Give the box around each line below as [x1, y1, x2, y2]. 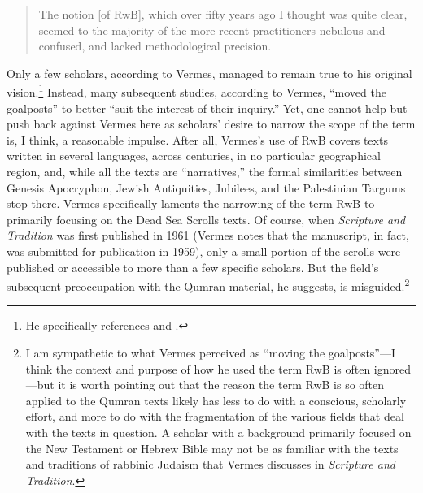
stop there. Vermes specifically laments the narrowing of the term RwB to [7, 195, 375, 212]
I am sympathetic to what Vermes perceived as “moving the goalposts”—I [25, 344, 396, 361]
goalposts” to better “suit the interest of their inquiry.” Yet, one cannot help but [7, 99, 408, 116]
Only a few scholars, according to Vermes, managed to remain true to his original [7, 64, 412, 81]
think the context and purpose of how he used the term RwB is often [25, 360, 371, 377]
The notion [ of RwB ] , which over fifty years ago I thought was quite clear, [38, 6, 408, 22]
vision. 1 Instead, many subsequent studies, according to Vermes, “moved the [7, 81, 386, 101]
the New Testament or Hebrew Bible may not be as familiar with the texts [25, 439, 399, 456]
